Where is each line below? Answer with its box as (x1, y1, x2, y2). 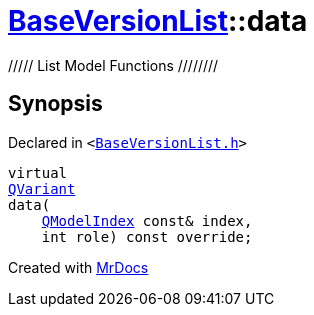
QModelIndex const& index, (41, 212, 253, 229)
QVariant (8, 180, 76, 197)
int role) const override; (41, 228, 253, 245)
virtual (8, 164, 68, 181)
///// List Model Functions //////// (8, 56, 219, 74)
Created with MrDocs (8, 258, 149, 276)
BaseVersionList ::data (8, 4, 308, 38)
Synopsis (8, 91, 103, 117)
